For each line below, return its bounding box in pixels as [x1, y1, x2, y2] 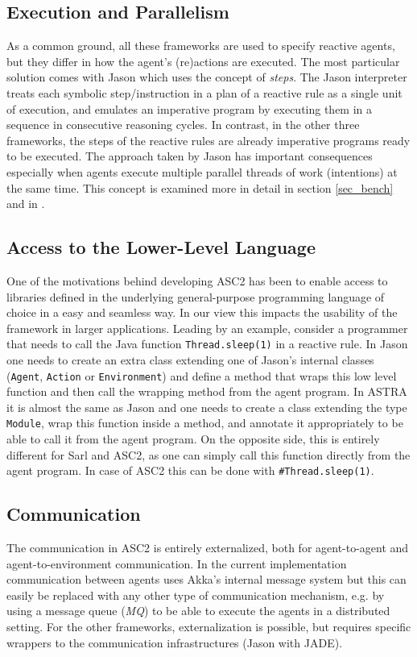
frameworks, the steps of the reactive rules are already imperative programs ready [6, 131, 411, 148]
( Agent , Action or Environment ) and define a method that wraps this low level [6, 367, 397, 384]
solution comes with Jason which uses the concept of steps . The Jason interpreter [6, 69, 407, 85]
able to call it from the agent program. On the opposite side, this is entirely [6, 430, 380, 447]
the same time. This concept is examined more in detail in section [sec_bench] [6, 179, 394, 196]
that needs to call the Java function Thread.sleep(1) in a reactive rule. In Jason [6, 335, 408, 352]
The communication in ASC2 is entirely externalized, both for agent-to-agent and [6, 539, 409, 556]
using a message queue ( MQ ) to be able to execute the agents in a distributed [6, 602, 390, 619]
